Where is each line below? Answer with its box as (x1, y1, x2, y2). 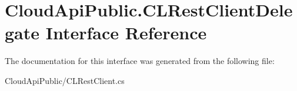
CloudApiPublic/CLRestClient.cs (5, 74, 125, 86)
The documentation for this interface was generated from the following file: (5, 55, 275, 67)
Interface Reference (45, 21, 207, 45)
